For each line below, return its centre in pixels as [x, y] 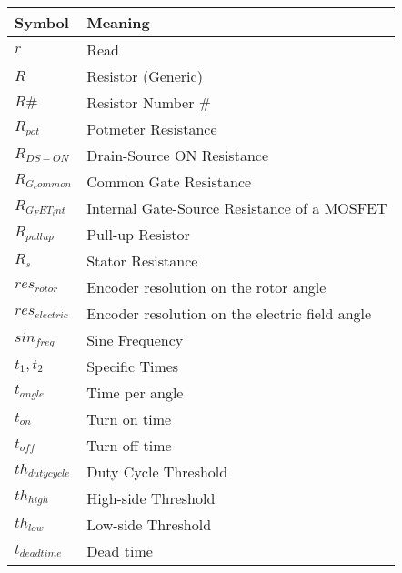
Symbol [42, 22]
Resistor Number [141, 102]
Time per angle [135, 392]
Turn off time [129, 445]
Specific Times [133, 366]
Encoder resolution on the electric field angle [229, 313]
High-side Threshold [151, 498]
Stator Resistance [142, 261]
